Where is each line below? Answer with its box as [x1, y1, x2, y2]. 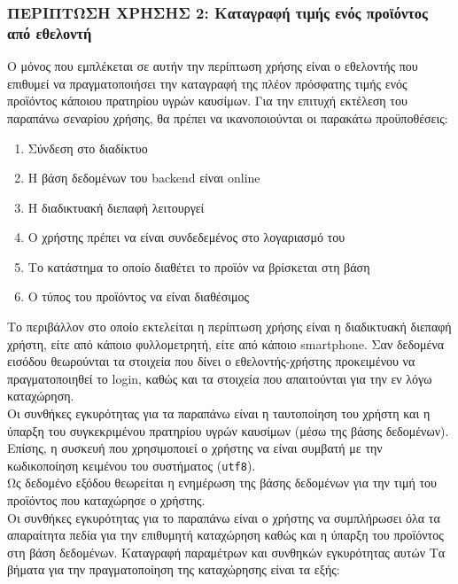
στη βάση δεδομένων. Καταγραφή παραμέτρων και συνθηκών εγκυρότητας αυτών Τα [7, 542, 446, 561]
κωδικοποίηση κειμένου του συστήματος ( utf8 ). [7, 456, 256, 474]
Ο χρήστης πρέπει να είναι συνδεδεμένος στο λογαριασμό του [27, 228, 345, 246]
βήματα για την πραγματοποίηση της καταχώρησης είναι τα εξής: [7, 560, 340, 579]
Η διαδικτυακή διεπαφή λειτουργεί [27, 198, 205, 216]
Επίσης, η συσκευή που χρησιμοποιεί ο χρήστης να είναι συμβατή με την [7, 439, 383, 457]
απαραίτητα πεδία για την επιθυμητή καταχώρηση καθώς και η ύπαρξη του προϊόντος [7, 526, 444, 544]
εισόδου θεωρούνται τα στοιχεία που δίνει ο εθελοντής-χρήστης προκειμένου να [7, 352, 415, 370]
